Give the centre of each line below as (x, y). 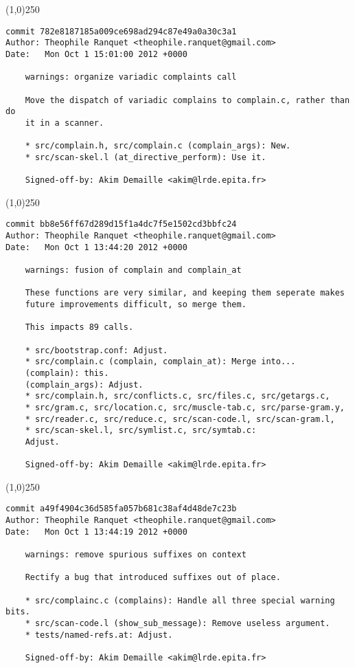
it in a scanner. (65, 123)
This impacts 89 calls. (79, 327)
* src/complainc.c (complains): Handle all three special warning (180, 600)
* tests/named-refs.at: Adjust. (99, 635)
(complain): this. (67, 373)
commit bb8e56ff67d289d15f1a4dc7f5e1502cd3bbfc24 (121, 224)
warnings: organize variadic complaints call (131, 77)
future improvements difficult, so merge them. (136, 304)
